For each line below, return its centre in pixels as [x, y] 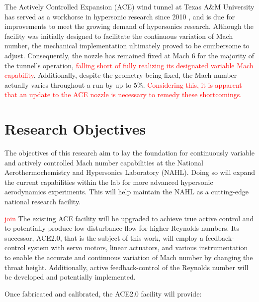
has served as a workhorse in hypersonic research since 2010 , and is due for [120, 16]
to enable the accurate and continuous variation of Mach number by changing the [129, 257]
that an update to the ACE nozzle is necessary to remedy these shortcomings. [123, 94]
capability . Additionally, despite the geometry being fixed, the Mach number [121, 75]
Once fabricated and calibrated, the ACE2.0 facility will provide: [103, 293]
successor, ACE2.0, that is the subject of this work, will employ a [104, 237]
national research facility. [43, 202]
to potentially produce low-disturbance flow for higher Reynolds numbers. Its [122, 228]
